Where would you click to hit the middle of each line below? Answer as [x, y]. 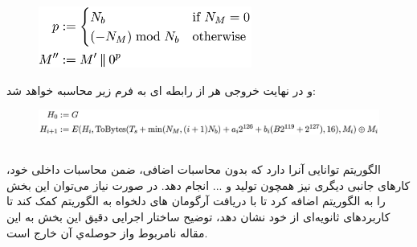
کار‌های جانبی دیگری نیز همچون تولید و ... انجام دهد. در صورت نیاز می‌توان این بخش [208, 185]
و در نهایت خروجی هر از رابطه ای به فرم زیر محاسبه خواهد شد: [161, 90]
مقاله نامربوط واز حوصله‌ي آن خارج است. [107, 232]
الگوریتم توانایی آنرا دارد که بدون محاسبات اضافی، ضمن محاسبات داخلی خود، [194, 169]
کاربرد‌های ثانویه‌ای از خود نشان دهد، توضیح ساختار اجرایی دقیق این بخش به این [198, 216]
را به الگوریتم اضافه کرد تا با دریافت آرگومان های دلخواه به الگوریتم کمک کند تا [196, 201]
